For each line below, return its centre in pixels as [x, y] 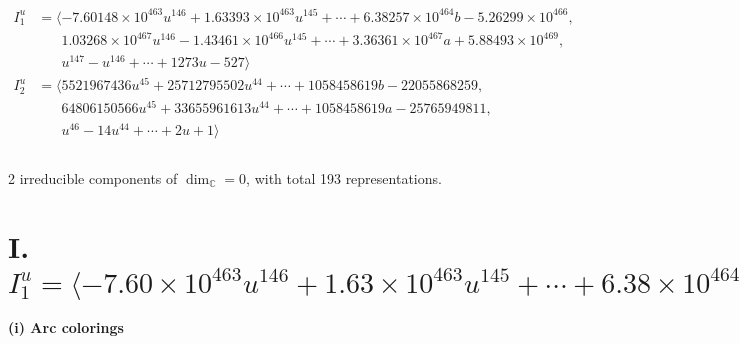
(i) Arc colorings [66, 327]
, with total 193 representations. [344, 177]
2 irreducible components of [93, 177]
